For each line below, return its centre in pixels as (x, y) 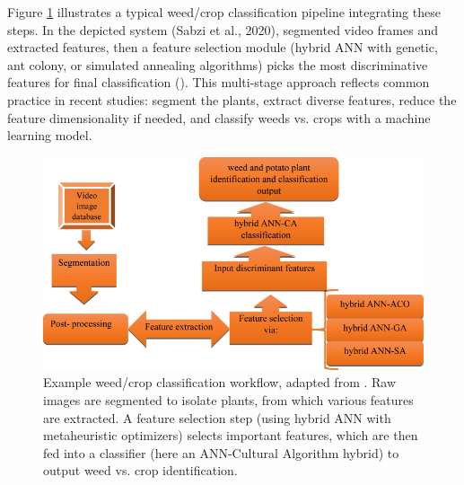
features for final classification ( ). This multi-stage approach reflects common (219, 82)
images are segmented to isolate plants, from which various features (228, 400)
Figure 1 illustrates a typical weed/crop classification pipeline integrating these (224, 12)
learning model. (50, 135)
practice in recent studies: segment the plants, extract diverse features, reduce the (232, 99)
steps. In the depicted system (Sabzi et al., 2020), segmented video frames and (223, 29)
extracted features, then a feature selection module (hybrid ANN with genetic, (223, 47)
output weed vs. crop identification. (140, 470)
